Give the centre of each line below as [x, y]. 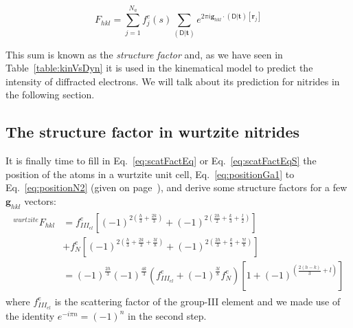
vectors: [40, 200]
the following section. [50, 95]
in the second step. [167, 315]
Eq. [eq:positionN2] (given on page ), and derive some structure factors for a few [176, 187]
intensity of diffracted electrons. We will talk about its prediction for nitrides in [173, 81]
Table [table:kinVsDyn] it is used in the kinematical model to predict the [159, 68]
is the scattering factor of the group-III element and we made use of [197, 301]
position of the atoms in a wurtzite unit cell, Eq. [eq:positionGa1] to [150, 174]
